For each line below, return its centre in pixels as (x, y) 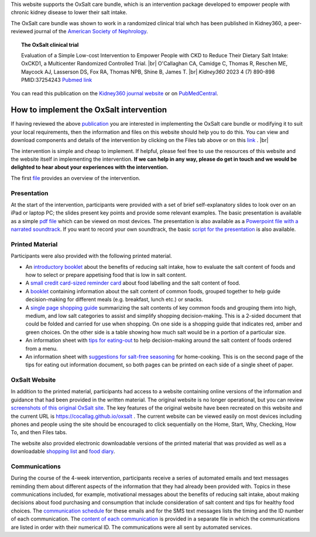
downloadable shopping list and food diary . (63, 451)
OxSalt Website (33, 380)
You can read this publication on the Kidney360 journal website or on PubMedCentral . (115, 93)
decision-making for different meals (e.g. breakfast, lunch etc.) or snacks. (114, 299)
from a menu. (42, 348)
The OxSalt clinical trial (50, 44)
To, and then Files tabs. (39, 432)
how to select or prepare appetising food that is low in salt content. (106, 275)
